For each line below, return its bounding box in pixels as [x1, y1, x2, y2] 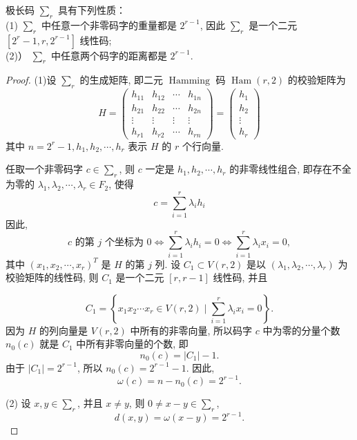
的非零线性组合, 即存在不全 [229, 162, 351, 176]
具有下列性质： [57, 3, 126, 17]
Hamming [168, 76, 211, 86]
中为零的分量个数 [262, 323, 340, 337]
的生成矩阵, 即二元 [79, 73, 163, 87]
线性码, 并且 [213, 270, 268, 285]
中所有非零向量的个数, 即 [76, 336, 189, 351]
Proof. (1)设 [6, 73, 57, 87]
